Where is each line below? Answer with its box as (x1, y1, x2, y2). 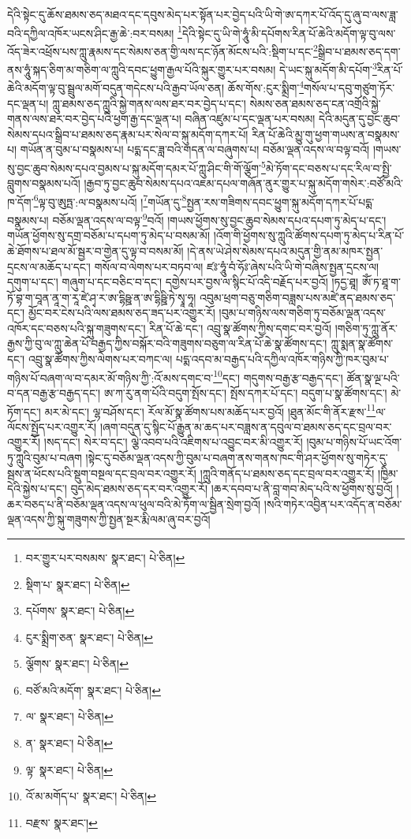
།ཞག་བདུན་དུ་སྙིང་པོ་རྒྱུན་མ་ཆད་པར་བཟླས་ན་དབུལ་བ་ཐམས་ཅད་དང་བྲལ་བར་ (99, 418, 392, 434)
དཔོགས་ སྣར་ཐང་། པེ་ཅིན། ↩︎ (25, 602, 135, 619)
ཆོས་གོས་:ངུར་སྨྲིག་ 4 (227, 77, 305, 95)
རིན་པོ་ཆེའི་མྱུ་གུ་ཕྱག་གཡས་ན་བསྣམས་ (252, 125, 400, 142)
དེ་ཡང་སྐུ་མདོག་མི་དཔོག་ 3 (278, 59, 377, 77)
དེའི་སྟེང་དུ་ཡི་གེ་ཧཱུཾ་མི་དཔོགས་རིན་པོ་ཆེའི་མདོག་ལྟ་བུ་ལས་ (181, 24, 396, 41)
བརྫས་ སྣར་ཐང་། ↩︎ (25, 814, 98, 830)
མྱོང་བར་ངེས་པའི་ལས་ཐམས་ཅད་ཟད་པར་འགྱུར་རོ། (28, 304, 215, 321)
